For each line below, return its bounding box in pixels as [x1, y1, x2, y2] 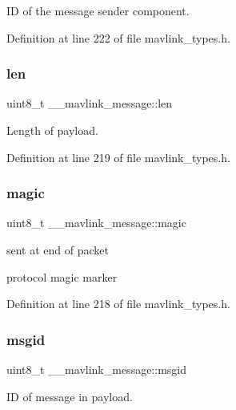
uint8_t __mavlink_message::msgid [6, 361, 187, 377]
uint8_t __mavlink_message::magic [6, 214, 186, 231]
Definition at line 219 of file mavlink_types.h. [6, 148, 230, 165]
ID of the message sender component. [6, 2, 190, 18]
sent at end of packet [6, 242, 110, 258]
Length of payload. [6, 122, 98, 138]
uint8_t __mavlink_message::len [6, 95, 173, 112]
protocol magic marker [6, 268, 118, 285]
